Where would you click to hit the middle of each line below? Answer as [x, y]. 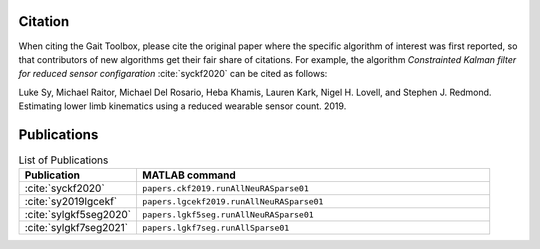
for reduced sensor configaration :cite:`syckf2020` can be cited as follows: [173, 74]
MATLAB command [189, 175]
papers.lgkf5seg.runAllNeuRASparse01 [227, 214]
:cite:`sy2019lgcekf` [71, 202]
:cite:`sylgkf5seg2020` [78, 215]
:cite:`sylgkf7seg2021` [76, 228]
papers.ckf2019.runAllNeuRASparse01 [225, 188]
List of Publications [63, 160]
